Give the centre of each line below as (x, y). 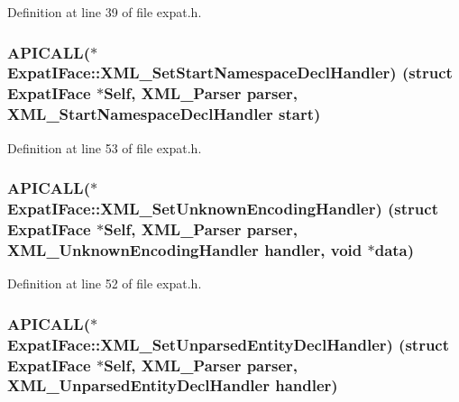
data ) (395, 249)
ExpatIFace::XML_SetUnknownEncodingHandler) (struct (223, 209)
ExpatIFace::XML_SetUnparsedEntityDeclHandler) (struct (229, 344)
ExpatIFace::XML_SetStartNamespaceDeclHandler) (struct (230, 73)
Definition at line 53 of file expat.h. (105, 147)
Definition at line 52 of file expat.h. (105, 283)
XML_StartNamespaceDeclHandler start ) (164, 114)
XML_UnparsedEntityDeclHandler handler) (173, 385)
